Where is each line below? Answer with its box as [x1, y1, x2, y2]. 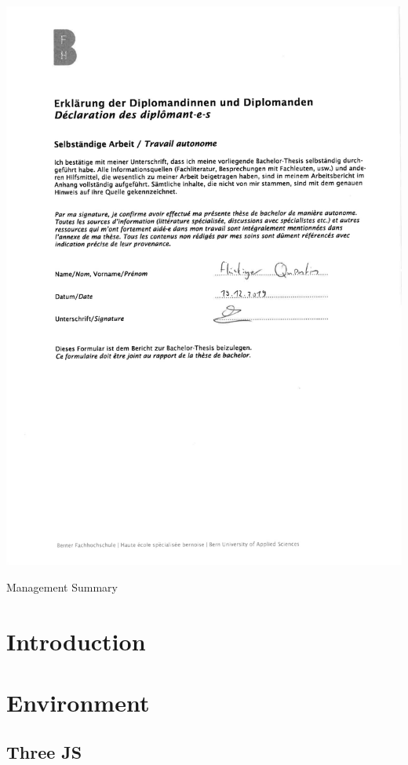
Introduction [6, 625, 146, 657]
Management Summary [6, 578, 118, 595]
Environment [6, 686, 150, 718]
